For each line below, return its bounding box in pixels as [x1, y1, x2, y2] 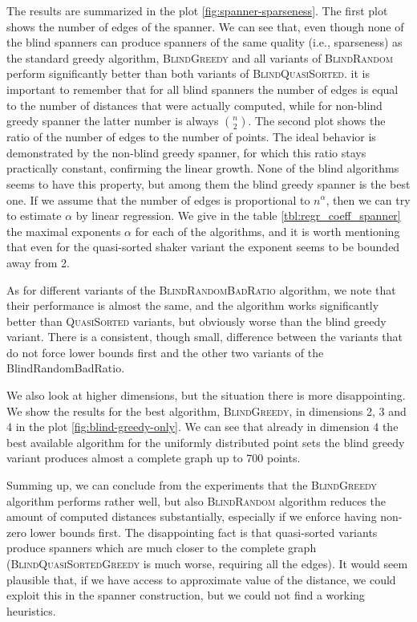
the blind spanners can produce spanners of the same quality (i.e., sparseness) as [6, 34, 403, 51]
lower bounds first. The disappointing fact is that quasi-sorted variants [30, 523, 378, 540]
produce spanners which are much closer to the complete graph [6, 539, 317, 556]
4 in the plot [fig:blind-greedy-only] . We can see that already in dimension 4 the [6, 418, 399, 435]
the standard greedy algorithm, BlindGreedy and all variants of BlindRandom [6, 49, 393, 66]
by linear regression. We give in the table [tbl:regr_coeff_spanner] [75, 207, 401, 224]
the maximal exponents [6, 222, 121, 239]
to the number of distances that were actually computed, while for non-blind [6, 96, 383, 113]
